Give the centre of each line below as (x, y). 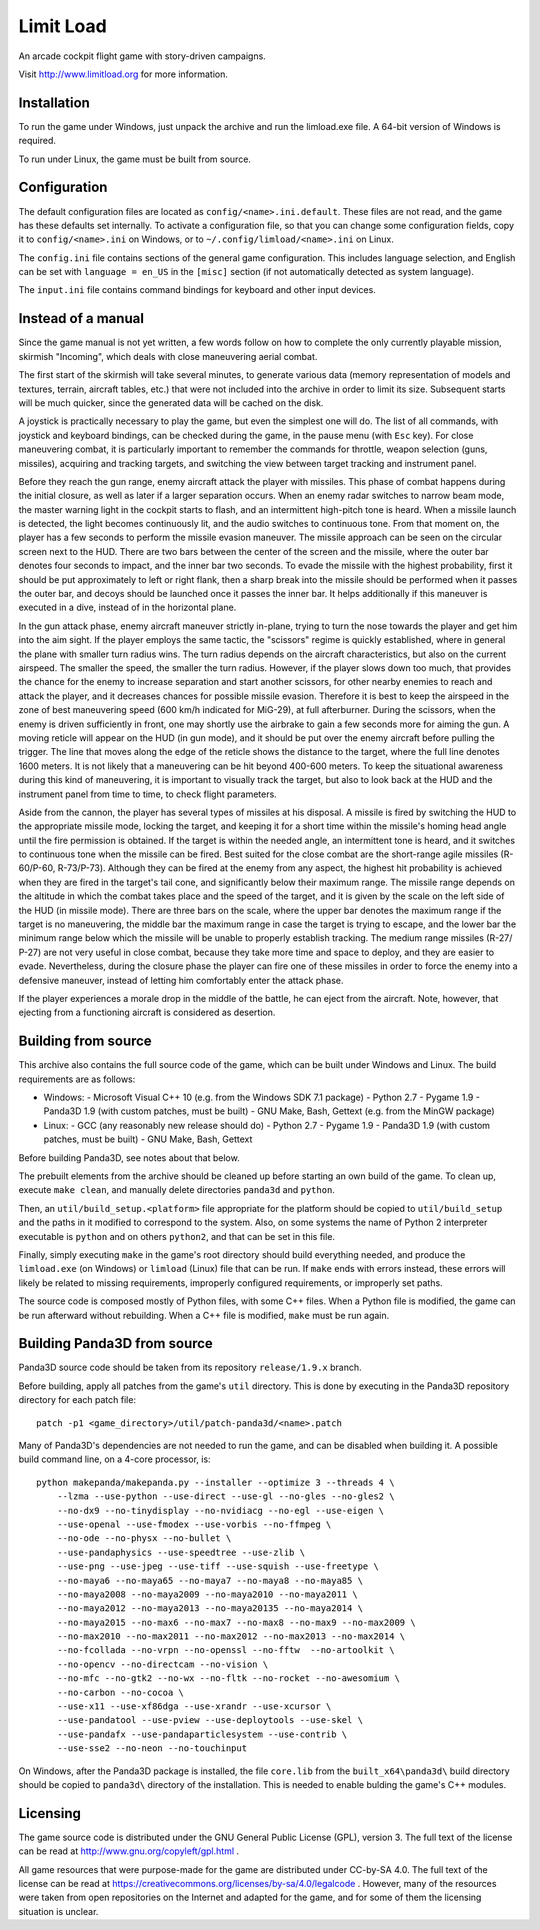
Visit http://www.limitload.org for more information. (123, 74)
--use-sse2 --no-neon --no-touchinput (152, 1748)
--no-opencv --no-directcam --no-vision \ (162, 1664)
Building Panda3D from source (116, 1343)
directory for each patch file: (77, 1400)
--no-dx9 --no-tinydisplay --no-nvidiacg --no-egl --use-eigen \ (220, 1510)
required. (37, 141)
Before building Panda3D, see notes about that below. (129, 1157)
